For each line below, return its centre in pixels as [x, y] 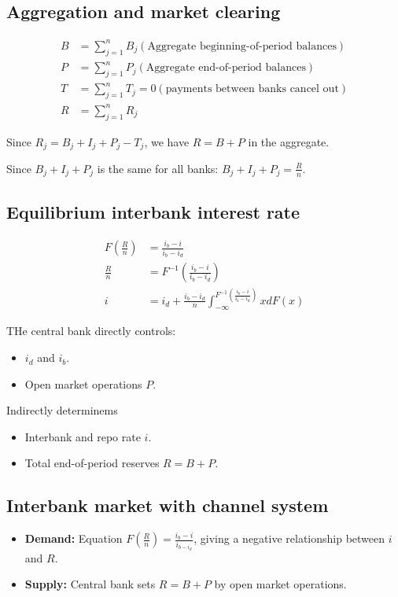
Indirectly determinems [62, 410]
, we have [167, 141]
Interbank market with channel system [168, 505]
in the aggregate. [289, 141]
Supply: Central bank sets [90, 584]
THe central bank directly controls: [91, 331]
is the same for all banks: [158, 168]
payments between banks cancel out [252, 89]
